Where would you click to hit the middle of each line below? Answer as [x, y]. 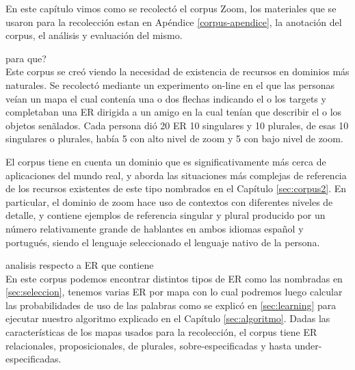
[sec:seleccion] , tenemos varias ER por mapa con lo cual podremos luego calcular [174, 292]
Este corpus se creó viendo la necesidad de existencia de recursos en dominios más [177, 71]
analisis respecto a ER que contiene [80, 265]
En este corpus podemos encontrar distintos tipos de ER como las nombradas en [174, 278]
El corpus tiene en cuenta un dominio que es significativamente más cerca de [166, 161]
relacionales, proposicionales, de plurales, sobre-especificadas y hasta [149, 345]
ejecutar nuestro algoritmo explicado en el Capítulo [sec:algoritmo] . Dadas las [168, 318]
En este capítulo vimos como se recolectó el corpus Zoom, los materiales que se [171, 8]
